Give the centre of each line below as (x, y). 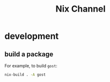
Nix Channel (81, 9)
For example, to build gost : (31, 66)
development (32, 36)
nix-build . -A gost (25, 75)
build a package (29, 54)
